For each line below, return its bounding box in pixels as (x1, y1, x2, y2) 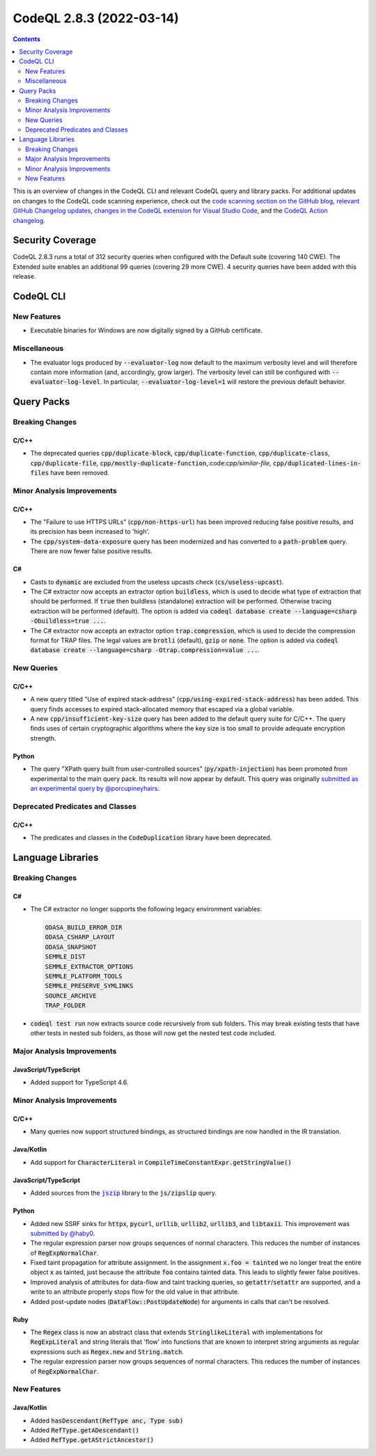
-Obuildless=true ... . (30, 617, 106, 625)
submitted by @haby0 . (30, 1229, 95, 1237)
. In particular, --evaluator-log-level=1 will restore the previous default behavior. (100, 378, 346, 386)
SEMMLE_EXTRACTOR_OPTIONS (45, 962, 134, 970)
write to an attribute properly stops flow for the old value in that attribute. (30, 1287, 240, 1296)
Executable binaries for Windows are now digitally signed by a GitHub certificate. (30, 326, 263, 334)
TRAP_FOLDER (45, 1002, 86, 1009)
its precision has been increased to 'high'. (30, 527, 150, 536)
